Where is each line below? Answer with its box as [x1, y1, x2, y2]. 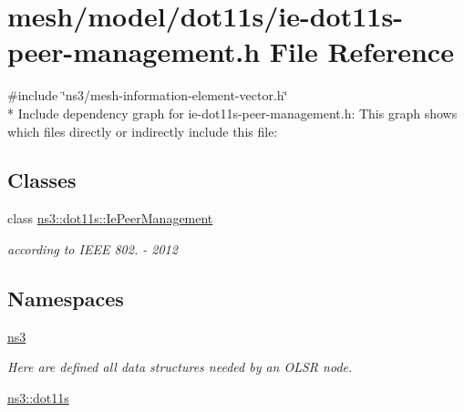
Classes [7, 166, 77, 194]
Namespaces [7, 283, 124, 312]
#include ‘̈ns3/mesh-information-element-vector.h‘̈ [7, 86, 288, 105]
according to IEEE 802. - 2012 [7, 239, 178, 258]
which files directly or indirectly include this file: [7, 121, 278, 140]
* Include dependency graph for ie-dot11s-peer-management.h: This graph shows [7, 103, 458, 122]
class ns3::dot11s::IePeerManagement [7, 209, 213, 228]
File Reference [269, 33, 454, 70]
